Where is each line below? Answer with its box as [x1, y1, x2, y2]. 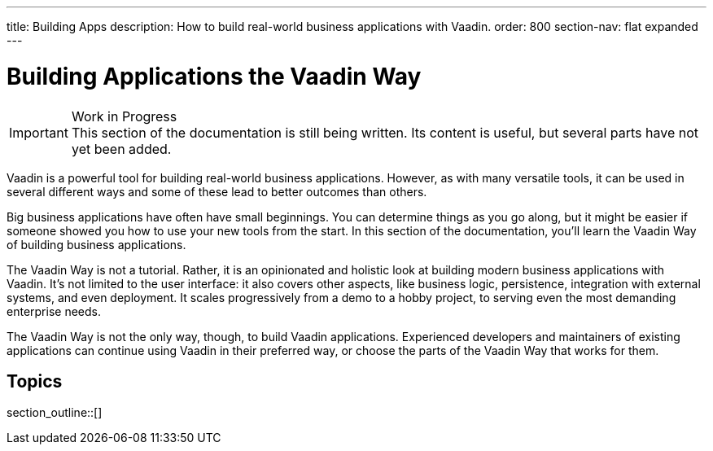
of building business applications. [7, 237, 186, 252]
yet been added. [71, 140, 172, 157]
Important [9, 124, 68, 141]
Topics [7, 370, 63, 392]
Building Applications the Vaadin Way [7, 62, 422, 90]
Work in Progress [71, 107, 177, 125]
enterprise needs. [7, 304, 101, 318]
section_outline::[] [7, 405, 103, 420]
